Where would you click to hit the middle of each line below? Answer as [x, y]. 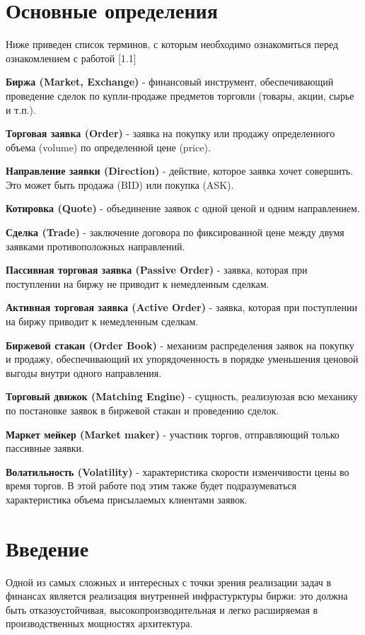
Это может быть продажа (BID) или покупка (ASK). [120, 184]
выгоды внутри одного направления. [84, 372]
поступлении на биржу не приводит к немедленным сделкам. [138, 283]
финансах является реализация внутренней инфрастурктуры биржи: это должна [177, 596]
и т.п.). [21, 109]
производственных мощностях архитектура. [99, 623]
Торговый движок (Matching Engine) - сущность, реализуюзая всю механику [182, 396]
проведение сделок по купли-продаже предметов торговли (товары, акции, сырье [180, 95]
